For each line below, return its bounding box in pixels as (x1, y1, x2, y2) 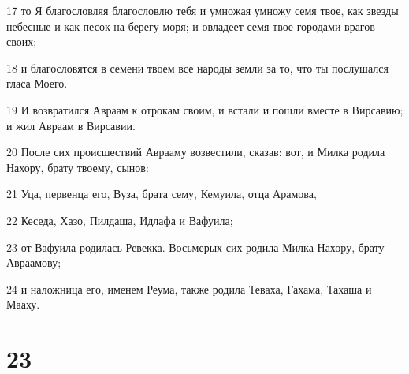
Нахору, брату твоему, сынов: (6, 159, 149, 175)
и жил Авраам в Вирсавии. (6, 117, 136, 133)
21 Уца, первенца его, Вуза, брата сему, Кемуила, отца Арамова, (6, 185, 317, 202)
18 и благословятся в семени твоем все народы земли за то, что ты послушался (6, 59, 389, 76)
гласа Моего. (6, 75, 68, 92)
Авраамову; (6, 254, 61, 271)
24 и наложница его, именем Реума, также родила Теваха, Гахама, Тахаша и (6, 280, 372, 297)
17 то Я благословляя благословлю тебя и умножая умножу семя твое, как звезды (6, 2, 399, 18)
